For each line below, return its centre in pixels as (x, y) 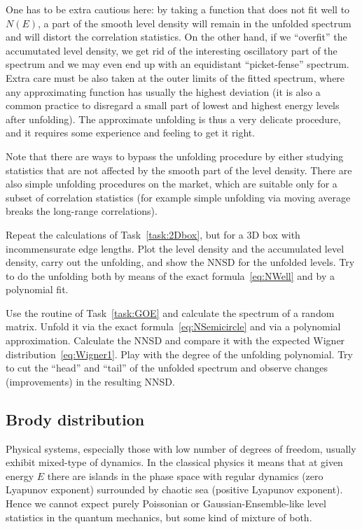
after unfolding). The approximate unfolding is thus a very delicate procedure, (173, 119)
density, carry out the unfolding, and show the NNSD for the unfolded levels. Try (180, 262)
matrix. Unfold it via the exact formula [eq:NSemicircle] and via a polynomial (173, 326)
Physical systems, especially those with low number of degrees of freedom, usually (181, 448)
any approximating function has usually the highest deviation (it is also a (163, 91)
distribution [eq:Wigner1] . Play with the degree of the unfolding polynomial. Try (179, 354)
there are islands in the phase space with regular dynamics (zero (185, 475)
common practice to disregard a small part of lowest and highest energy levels (173, 105)
